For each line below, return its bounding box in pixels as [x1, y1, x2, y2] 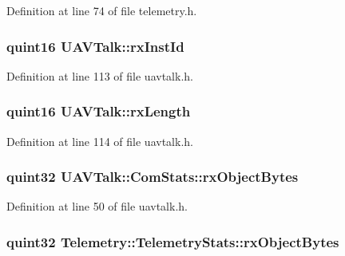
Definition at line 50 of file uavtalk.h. [6, 198, 188, 215]
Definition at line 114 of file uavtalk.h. [6, 132, 193, 149]
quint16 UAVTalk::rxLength [6, 101, 191, 121]
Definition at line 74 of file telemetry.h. [6, 2, 197, 18]
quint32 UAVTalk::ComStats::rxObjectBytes [6, 167, 299, 187]
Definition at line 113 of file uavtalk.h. [6, 67, 193, 84]
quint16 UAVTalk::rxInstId [6, 36, 184, 56]
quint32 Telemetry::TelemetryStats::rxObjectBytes [6, 231, 339, 251]
